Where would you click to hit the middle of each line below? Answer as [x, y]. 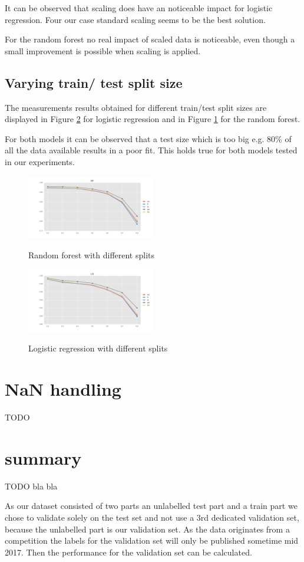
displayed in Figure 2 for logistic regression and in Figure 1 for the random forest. [153, 119]
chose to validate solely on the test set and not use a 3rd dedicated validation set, [152, 517]
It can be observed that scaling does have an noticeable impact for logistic [139, 8]
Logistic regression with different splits [98, 348]
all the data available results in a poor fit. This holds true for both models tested [151, 150]
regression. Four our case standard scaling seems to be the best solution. [135, 19]
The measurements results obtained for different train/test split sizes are [136, 107]
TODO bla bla [31, 486]
